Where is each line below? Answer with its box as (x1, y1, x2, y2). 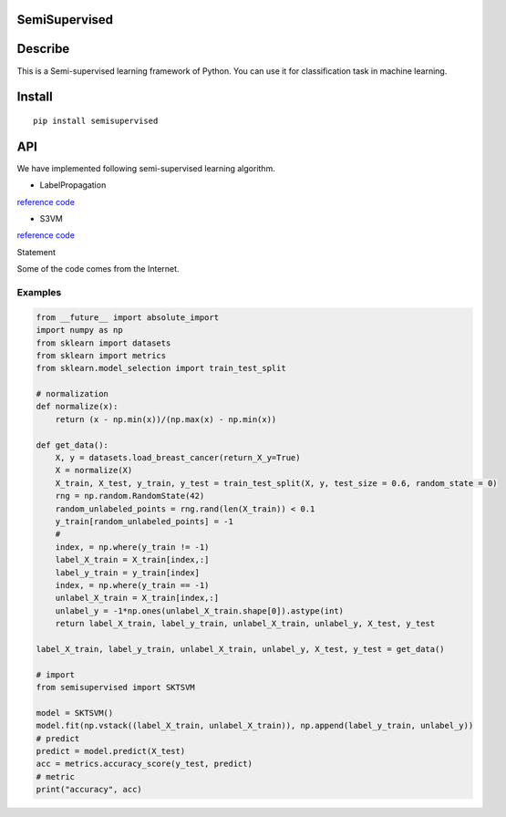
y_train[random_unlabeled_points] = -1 (55, 516, 234, 526)
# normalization (36, 388, 109, 399)
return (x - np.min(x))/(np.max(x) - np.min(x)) (55, 414, 277, 424)
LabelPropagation (39, 180, 107, 191)
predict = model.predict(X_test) (36, 746, 186, 757)
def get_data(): (36, 440, 109, 450)
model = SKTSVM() (36, 708, 114, 718)
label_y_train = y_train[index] (55, 567, 201, 578)
